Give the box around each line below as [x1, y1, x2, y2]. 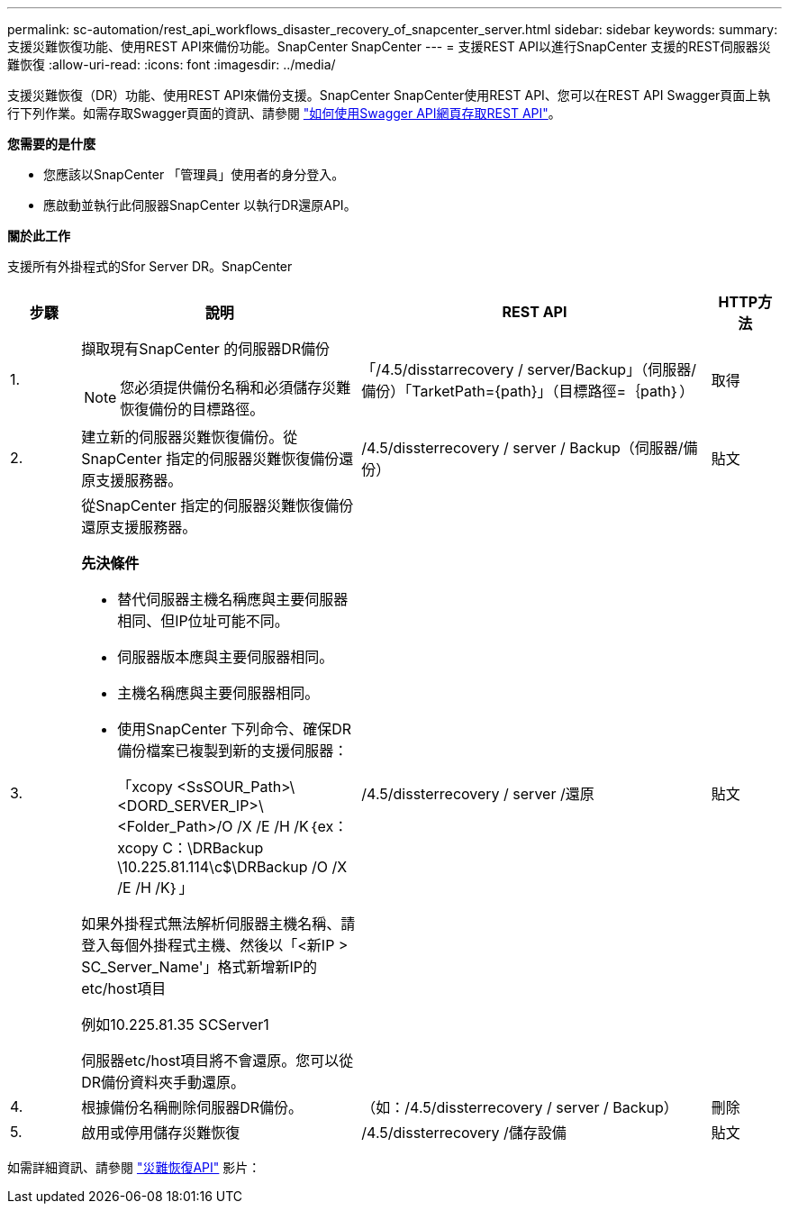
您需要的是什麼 [7, 136, 95, 151]
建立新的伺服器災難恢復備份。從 [81, 428, 298, 446]
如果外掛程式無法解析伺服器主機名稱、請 [81, 915, 356, 933]
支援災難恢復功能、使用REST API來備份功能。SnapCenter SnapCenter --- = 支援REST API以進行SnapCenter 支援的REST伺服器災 [7, 39, 771, 54]
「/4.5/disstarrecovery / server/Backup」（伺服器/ [361, 360, 696, 378]
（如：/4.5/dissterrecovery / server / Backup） [361, 1098, 678, 1116]
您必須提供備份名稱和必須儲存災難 [120, 378, 351, 396]
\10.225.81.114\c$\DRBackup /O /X [117, 858, 348, 876]
